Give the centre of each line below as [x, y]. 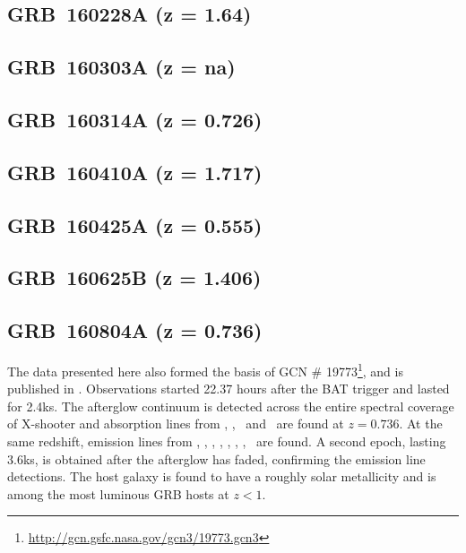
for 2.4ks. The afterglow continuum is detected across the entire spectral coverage [231, 406]
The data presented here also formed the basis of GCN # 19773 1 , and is [205, 369]
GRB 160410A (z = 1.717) [135, 172]
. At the [421, 423]
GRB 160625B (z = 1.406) [134, 277]
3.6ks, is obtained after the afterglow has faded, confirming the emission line [216, 458]
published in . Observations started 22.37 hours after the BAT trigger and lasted [229, 389]
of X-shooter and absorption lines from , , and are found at [176, 423]
